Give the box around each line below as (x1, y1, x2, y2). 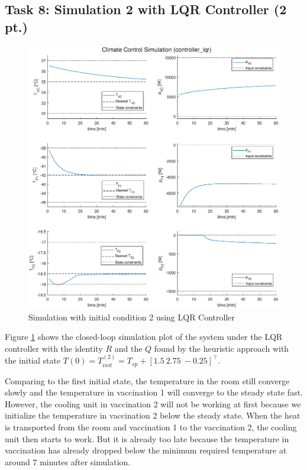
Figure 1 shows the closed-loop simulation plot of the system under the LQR (5, 330, 283, 343)
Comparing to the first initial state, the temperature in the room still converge (5, 374, 290, 387)
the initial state (5, 354, 61, 367)
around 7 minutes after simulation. (5, 455, 131, 468)
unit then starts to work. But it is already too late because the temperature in (5, 432, 289, 445)
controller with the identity (5, 342, 103, 354)
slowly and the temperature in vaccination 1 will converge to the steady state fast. (5, 386, 303, 398)
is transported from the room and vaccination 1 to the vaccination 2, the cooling (5, 421, 297, 433)
